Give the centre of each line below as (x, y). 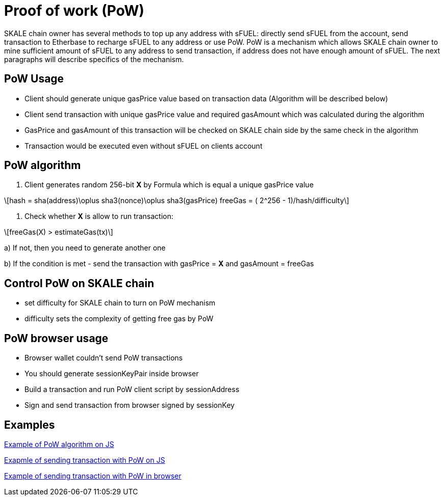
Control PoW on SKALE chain (79, 283)
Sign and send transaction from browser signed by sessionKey (130, 405)
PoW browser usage (56, 338)
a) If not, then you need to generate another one (85, 248)
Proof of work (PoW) (74, 11)
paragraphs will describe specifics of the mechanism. (94, 59)
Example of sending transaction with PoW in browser (93, 476)
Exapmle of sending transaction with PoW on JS (85, 460)
